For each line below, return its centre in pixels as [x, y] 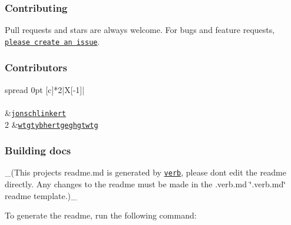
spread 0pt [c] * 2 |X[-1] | [45, 89]
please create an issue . [52, 41]
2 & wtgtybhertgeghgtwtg [52, 124]
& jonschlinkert [35, 112]
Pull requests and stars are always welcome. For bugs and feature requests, [140, 30]
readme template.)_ [41, 195]
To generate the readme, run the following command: [101, 215]
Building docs [38, 150]
